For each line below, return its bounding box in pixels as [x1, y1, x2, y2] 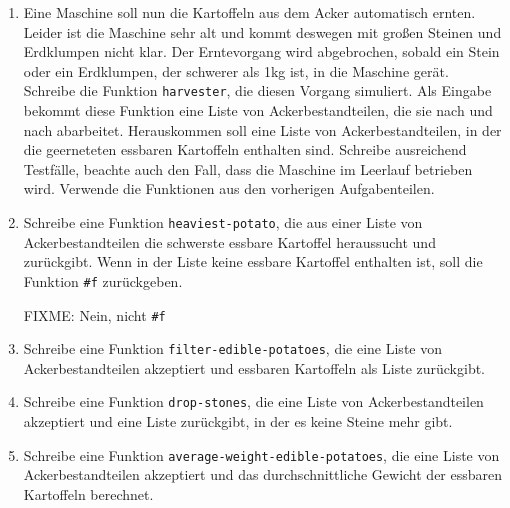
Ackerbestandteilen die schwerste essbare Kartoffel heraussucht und [23, 231, 436, 252]
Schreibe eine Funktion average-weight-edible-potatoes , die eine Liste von [23, 444, 500, 465]
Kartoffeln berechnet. [23, 483, 154, 504]
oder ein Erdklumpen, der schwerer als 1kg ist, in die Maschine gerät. [23, 60, 449, 81]
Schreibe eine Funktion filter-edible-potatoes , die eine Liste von [23, 338, 442, 359]
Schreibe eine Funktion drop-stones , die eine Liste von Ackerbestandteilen [23, 391, 484, 412]
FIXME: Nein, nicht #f [23, 304, 166, 325]
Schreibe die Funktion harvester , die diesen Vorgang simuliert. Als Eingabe [23, 80, 492, 101]
